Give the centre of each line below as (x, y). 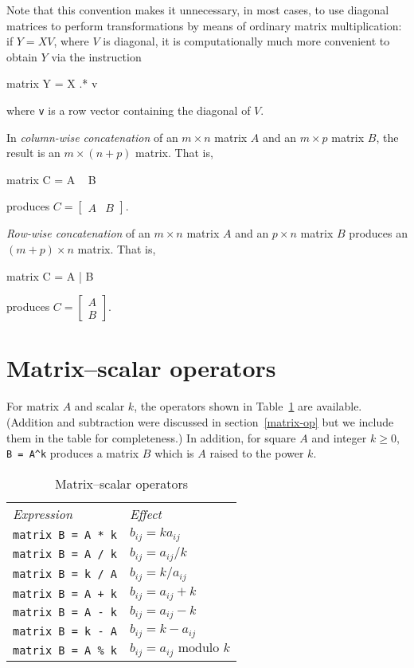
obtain (22, 56)
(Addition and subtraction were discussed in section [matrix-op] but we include (200, 421)
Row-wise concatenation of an (78, 233)
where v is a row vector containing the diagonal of (129, 110)
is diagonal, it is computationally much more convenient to (246, 41)
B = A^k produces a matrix (73, 453)
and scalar (100, 406)
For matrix (33, 406)
